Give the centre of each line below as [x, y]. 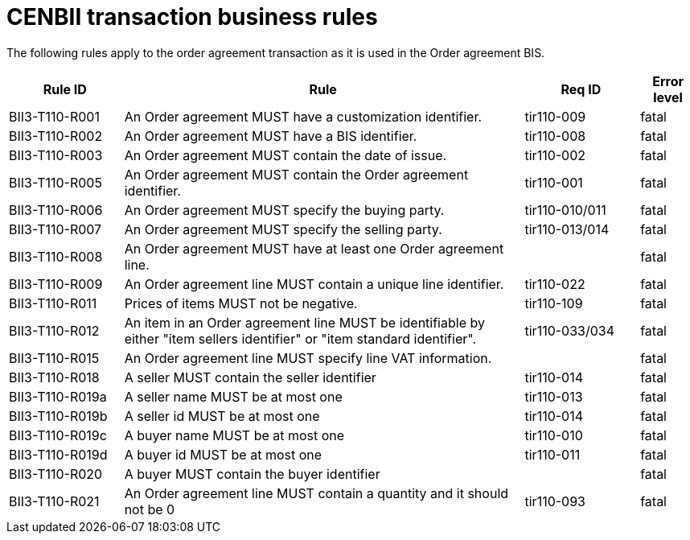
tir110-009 [555, 116]
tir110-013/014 [567, 229]
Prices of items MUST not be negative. [241, 303]
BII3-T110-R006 [56, 210]
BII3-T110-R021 [54, 501]
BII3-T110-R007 [55, 229]
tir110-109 [554, 303]
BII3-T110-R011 [53, 303]
